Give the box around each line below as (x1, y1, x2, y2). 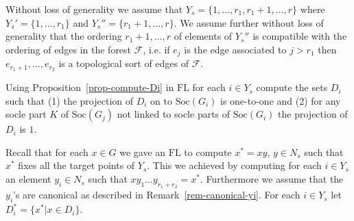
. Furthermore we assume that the (200, 172, 344, 186)
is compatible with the (252, 29, 347, 43)
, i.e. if (143, 42, 170, 56)
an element (5, 172, 51, 186)
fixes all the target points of (18, 158, 135, 172)
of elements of (174, 29, 233, 43)
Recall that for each (5, 144, 88, 159)
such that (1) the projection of (5, 93, 134, 107)
